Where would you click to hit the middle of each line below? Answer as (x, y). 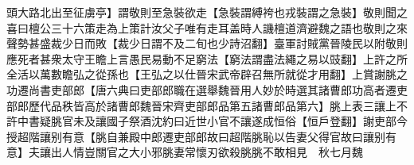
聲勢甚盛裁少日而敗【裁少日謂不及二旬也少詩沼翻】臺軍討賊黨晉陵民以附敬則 (207, 43)
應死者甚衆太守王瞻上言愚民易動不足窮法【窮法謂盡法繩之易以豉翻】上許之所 (207, 58)
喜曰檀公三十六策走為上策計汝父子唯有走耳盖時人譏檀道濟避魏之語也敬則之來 (207, 27)
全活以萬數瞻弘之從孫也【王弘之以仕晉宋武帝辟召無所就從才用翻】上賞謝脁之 (207, 74)
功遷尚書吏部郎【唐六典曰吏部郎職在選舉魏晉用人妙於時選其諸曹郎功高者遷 (201, 89)
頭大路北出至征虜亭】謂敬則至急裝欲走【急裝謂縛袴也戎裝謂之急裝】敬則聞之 (207, 12)
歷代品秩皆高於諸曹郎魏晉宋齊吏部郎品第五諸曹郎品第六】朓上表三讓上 (212, 105)
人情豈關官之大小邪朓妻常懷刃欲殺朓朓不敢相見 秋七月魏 (212, 152)
